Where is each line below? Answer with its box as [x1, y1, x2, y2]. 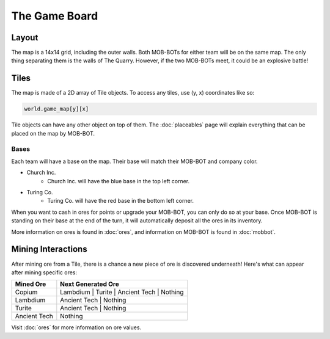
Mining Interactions [11, 244, 88, 255]
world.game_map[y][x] [24, 106, 89, 112]
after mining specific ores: [11, 269, 78, 276]
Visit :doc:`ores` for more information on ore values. [11, 324, 142, 331]
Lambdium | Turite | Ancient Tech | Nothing [60, 288, 184, 296]
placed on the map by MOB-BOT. [11, 129, 95, 137]
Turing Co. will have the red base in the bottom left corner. [47, 197, 194, 205]
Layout [11, 32, 38, 43]
